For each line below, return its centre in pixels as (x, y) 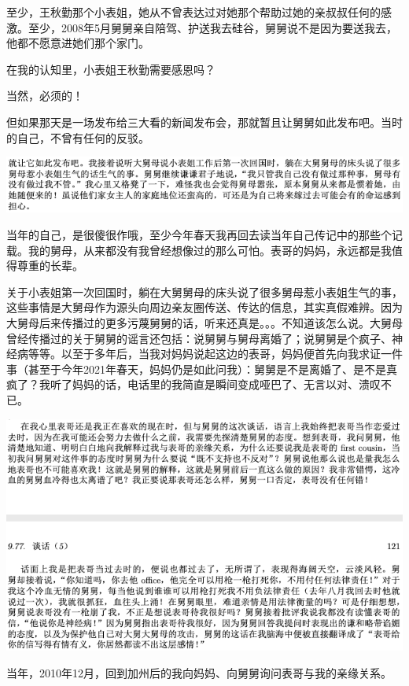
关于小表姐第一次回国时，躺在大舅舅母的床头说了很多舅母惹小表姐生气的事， (204, 291)
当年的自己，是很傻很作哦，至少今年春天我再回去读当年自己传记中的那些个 (199, 234)
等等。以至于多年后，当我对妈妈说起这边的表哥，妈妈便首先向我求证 (204, 354)
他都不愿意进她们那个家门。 (78, 43)
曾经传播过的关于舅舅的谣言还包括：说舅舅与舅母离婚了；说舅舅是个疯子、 (199, 338)
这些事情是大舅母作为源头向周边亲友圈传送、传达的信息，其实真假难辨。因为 (204, 307)
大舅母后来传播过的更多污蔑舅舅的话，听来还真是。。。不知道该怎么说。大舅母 (204, 322)
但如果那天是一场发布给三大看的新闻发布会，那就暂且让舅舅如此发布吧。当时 (204, 122)
